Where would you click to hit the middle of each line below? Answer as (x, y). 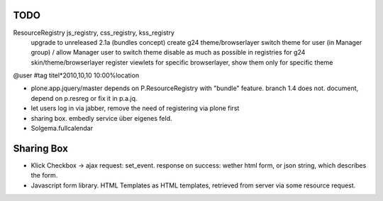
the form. (44, 175)
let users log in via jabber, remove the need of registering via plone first (135, 108)
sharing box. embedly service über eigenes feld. (101, 118)
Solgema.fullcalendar (62, 129)
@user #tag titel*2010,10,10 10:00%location (76, 75)
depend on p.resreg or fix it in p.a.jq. (84, 98)
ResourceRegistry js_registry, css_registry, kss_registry (94, 33)
